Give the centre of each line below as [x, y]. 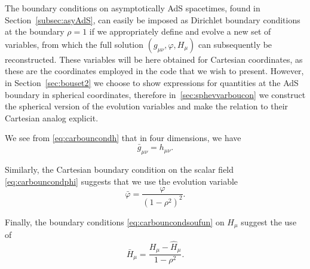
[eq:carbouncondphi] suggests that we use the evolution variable [122, 181]
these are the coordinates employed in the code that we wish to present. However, [154, 71]
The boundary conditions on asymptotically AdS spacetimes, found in [133, 8]
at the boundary [35, 31]
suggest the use [269, 221]
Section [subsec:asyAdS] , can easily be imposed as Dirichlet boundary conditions [153, 19]
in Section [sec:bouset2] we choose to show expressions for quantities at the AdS [152, 82]
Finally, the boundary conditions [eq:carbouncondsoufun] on [115, 221]
